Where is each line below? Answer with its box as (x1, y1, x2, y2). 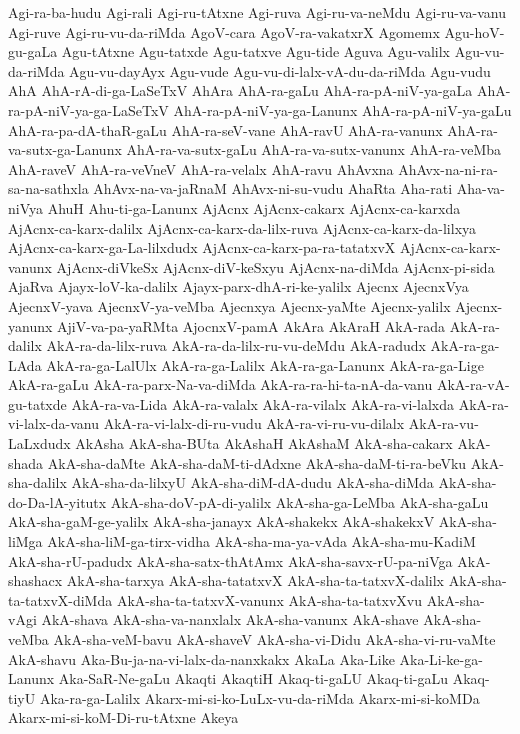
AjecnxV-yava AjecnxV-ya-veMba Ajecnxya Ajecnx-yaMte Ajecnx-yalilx (8, 295, 451, 316)
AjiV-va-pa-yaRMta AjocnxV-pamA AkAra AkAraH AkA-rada (57, 315, 446, 336)
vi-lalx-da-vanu (8, 413, 100, 434)
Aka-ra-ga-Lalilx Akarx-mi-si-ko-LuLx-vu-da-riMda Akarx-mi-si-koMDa (39, 687, 480, 708)
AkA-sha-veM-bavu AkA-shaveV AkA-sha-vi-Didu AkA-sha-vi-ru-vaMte (53, 629, 496, 649)
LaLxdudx (8, 433, 71, 454)
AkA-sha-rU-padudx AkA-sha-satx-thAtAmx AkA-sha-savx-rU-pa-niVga (8, 550, 453, 571)
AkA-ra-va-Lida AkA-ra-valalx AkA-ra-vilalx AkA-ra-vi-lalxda (71, 393, 455, 414)
